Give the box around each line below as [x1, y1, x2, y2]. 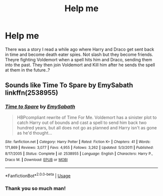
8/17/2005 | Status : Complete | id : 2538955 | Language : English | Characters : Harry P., [5, 151, 153, 156]
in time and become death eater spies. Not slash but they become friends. [5, 52, 153, 57]
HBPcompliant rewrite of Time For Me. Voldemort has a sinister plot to [16, 114, 157, 120]
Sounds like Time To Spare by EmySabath [5, 81, 133, 89]
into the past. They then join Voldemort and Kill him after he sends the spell [5, 62, 155, 68]
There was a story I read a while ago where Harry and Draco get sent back [5, 46, 154, 52]
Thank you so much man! [5, 185, 66, 192]
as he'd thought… [16, 130, 52, 136]
